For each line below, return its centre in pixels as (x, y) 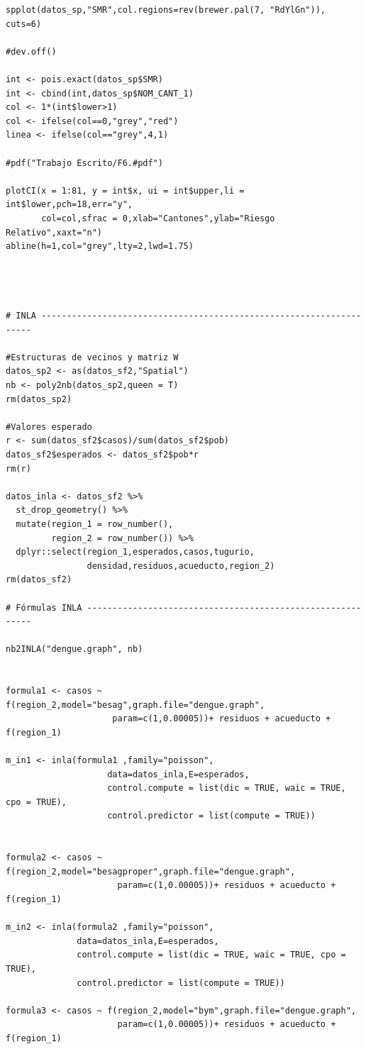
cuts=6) (24, 24)
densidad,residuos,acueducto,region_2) (181, 566)
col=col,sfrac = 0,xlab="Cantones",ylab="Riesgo (158, 218)
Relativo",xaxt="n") (54, 232)
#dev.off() (31, 51)
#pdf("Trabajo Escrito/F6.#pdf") (84, 163)
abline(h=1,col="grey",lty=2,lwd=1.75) (100, 246)
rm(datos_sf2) (39, 580)
